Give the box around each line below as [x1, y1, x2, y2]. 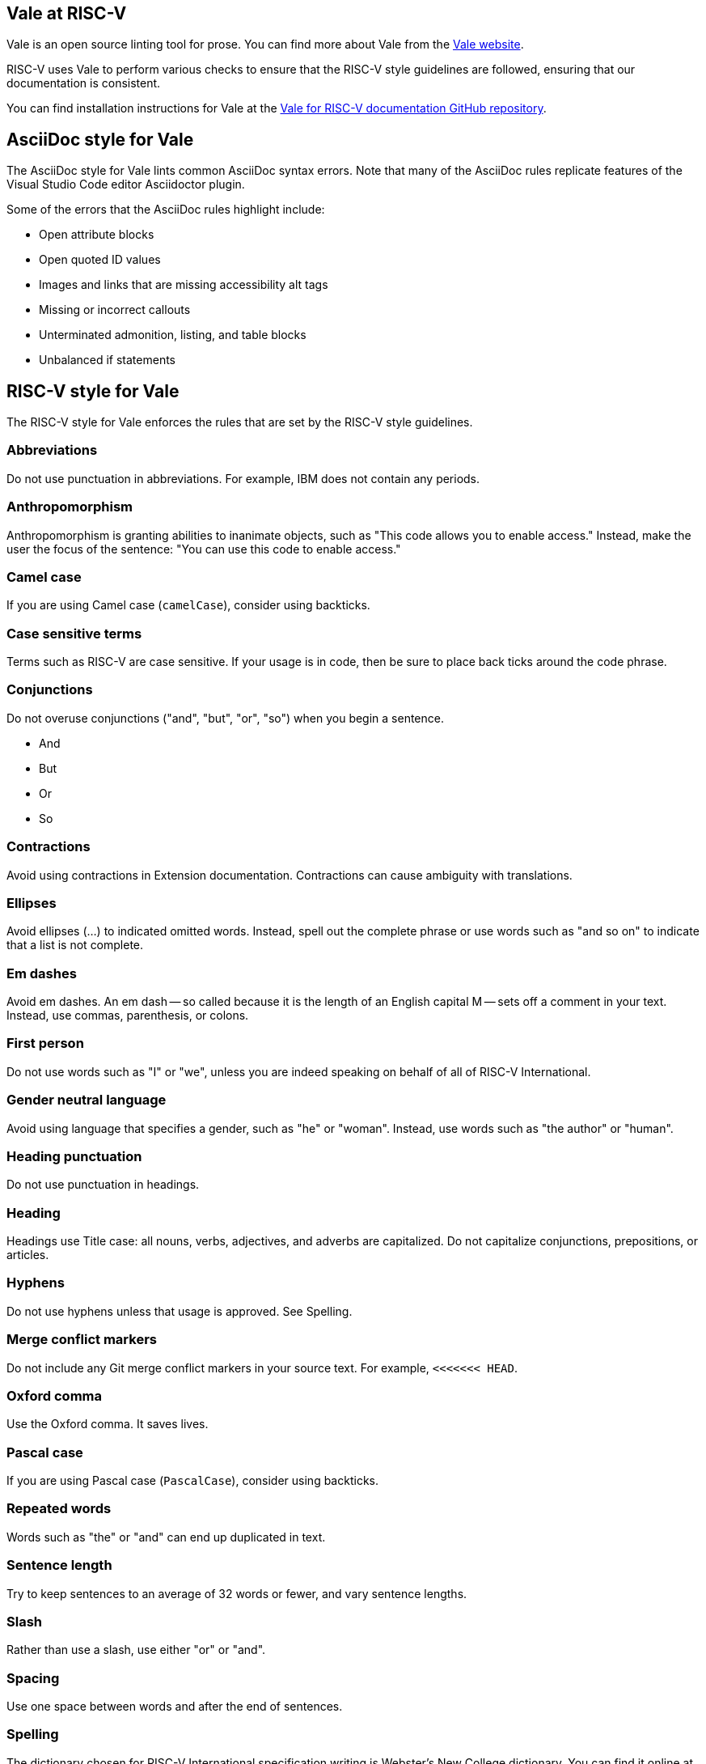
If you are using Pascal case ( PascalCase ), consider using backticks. [6, 1474, 378, 1488]
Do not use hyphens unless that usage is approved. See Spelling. [6, 1304, 353, 1318]
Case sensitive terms [6, 625, 142, 642]
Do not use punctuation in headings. [6, 1177, 200, 1192]
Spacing [6, 1669, 60, 1686]
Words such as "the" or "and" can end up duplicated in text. [6, 1529, 326, 1544]
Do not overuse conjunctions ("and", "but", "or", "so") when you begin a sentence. [6, 710, 444, 725]
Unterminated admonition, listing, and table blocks [39, 328, 306, 342]
